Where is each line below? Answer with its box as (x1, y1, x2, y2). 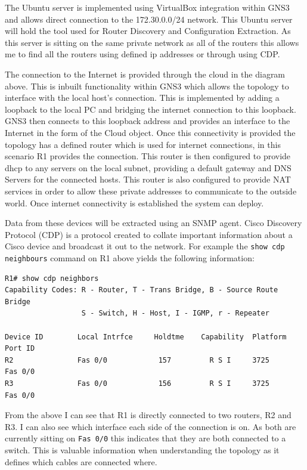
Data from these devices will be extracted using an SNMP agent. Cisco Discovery (5, 217, 302, 229)
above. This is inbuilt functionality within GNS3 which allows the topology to (5, 79, 289, 92)
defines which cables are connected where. (5, 455, 157, 468)
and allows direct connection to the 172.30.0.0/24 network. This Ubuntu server (5, 13, 293, 25)
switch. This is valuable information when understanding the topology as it (5, 443, 280, 456)
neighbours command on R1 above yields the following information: (5, 251, 255, 264)
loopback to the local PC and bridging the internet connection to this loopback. (5, 103, 296, 115)
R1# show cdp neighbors (5, 274, 99, 283)
